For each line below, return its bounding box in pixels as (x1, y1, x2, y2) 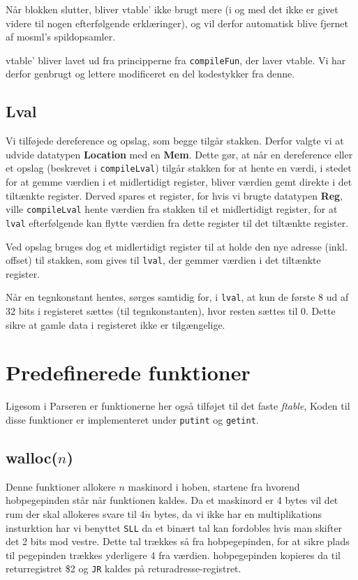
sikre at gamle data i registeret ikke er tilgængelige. (6, 317, 225, 332)
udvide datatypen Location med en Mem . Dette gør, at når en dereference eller (6, 147, 353, 161)
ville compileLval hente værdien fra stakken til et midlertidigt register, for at (6, 202, 338, 216)
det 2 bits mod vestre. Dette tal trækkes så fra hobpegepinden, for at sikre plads (6, 534, 350, 549)
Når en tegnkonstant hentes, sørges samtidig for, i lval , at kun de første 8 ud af (6, 290, 349, 304)
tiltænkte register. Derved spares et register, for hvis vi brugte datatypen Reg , (6, 188, 343, 202)
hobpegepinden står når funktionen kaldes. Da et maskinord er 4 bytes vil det (6, 493, 338, 507)
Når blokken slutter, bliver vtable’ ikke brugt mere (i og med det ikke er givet (6, 2, 338, 16)
